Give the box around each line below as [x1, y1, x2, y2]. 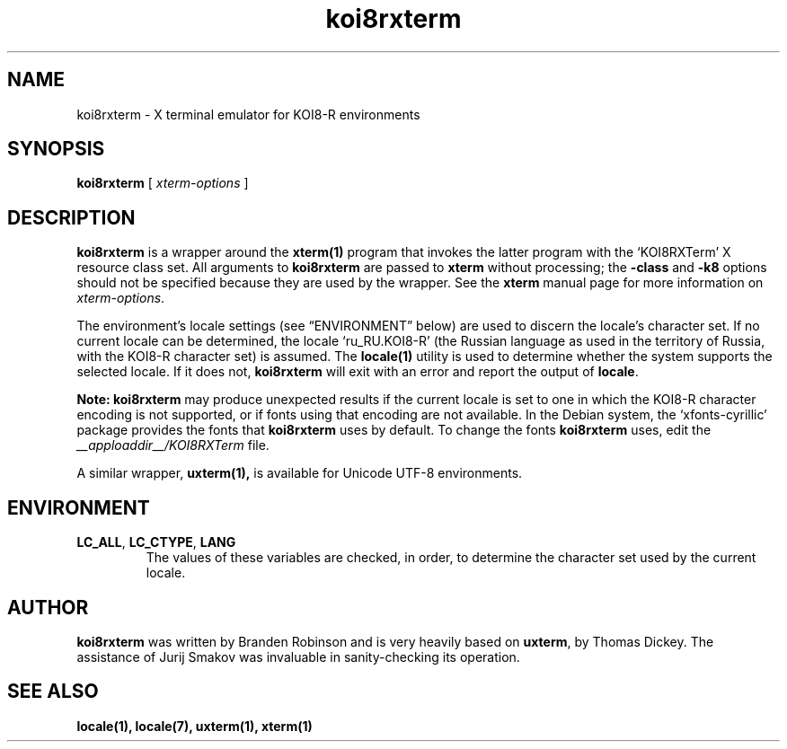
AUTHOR [7, 595, 89, 619]
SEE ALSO [7, 680, 99, 703]
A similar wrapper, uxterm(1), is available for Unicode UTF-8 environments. [76, 465, 523, 481]
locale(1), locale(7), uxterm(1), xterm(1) [76, 718, 313, 734]
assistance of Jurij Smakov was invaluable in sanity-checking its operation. [76, 648, 520, 665]
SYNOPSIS [7, 137, 105, 161]
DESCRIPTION [7, 206, 136, 229]
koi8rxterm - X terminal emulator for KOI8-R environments [76, 106, 420, 122]
